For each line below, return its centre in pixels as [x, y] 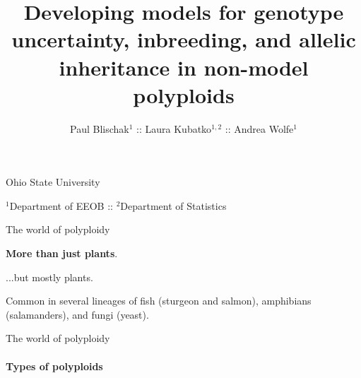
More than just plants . [62, 253]
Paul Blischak [100, 128]
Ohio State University [53, 182]
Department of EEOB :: [61, 205]
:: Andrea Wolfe [259, 128]
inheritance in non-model [184, 67]
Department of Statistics [173, 205]
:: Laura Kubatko [174, 128]
